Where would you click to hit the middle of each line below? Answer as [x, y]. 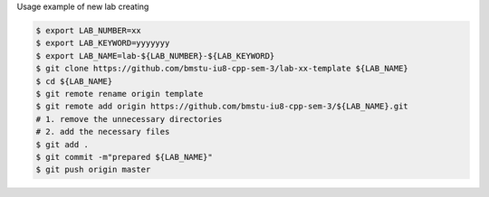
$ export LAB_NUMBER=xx [89, 30]
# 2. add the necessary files [103, 132]
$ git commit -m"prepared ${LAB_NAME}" [124, 157]
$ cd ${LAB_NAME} [74, 81]
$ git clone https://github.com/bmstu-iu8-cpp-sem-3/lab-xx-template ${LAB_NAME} [222, 69]
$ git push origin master [93, 170]
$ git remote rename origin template [120, 94]
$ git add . [62, 144]
